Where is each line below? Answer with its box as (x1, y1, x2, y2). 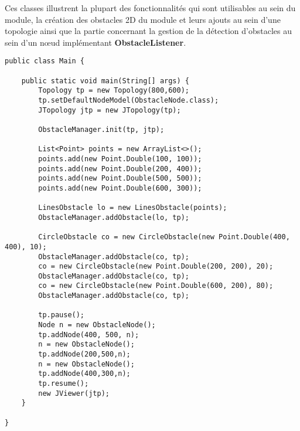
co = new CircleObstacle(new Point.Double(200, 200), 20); (38, 262, 274, 271)
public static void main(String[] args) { (21, 76, 189, 85)
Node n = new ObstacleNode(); (38, 321, 156, 330)
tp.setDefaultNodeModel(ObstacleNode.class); (38, 96, 219, 104)
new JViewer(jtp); (38, 389, 110, 398)
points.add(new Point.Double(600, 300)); (38, 184, 202, 192)
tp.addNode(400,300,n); (38, 369, 131, 378)
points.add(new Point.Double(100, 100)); (38, 154, 202, 163)
